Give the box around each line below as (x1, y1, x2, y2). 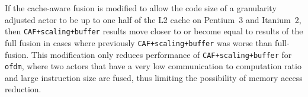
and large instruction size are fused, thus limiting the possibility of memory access (5, 71, 303, 83)
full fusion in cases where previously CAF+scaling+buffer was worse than (5, 36, 272, 48)
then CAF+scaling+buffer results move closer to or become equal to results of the (5, 25, 303, 37)
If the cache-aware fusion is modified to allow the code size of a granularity (5, 2, 277, 14)
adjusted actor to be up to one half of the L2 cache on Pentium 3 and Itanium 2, (5, 13, 301, 25)
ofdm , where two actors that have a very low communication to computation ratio (5, 60, 301, 72)
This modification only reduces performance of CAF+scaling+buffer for (31, 48, 292, 60)
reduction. (5, 83, 41, 95)
